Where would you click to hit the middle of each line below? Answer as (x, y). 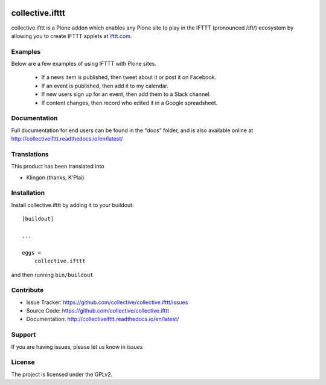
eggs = (32, 253)
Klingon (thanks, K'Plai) (55, 177)
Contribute (27, 290)
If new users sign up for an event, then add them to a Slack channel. (126, 94)
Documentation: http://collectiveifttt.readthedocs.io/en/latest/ (103, 319)
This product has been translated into (58, 167)
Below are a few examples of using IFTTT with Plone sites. (84, 64)
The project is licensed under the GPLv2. (62, 374)
